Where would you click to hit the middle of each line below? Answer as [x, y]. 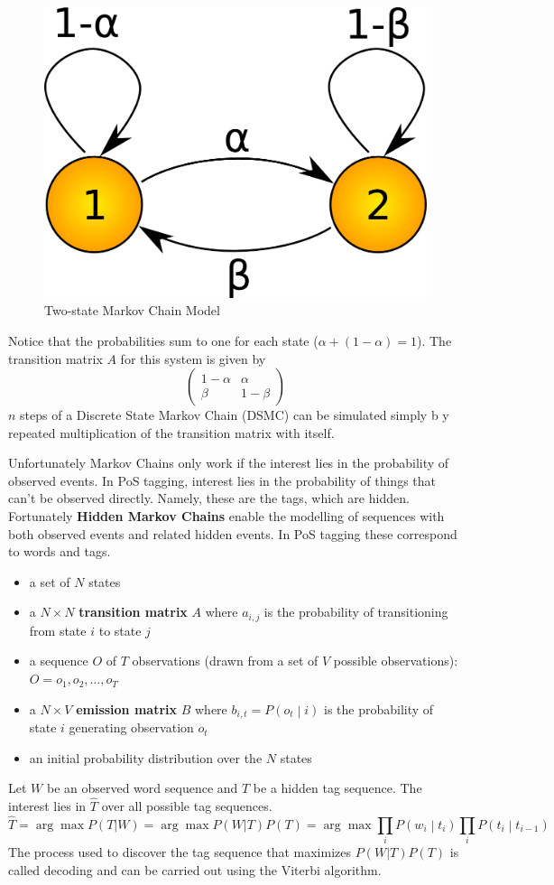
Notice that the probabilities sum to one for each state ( [163, 340]
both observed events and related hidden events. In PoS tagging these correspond [233, 533]
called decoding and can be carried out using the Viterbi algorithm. [195, 869]
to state [120, 630]
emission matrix [127, 708]
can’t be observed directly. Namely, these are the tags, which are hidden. [209, 498]
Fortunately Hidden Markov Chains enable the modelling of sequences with [226, 516]
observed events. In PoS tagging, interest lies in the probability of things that [222, 480]
